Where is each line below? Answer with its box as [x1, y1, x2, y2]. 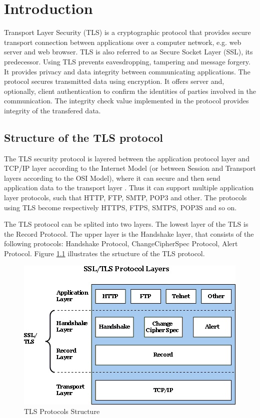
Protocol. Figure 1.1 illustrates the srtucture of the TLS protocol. [4, 248, 205, 259]
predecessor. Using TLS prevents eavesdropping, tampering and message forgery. [4, 56, 250, 66]
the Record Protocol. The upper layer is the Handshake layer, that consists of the [4, 228, 254, 239]
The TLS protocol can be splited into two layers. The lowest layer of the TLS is [4, 219, 248, 229]
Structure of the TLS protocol [4, 129, 163, 145]
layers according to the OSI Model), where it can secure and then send [4, 172, 220, 183]
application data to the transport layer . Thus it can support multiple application [4, 182, 254, 193]
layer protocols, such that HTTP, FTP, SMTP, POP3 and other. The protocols [4, 192, 247, 203]
